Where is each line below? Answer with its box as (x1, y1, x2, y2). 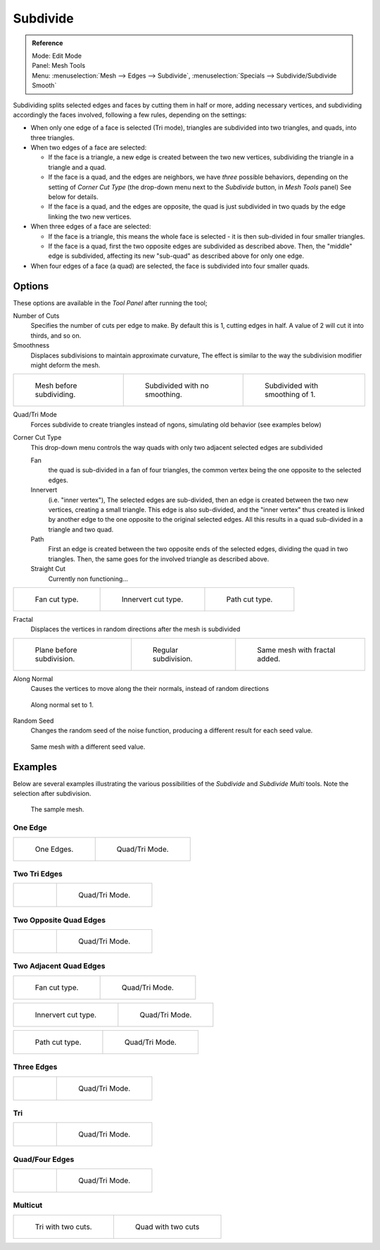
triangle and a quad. (48, 163, 107, 171)
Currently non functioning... (48, 575, 128, 583)
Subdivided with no (144, 381, 209, 391)
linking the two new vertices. (48, 212, 132, 221)
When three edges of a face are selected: (30, 222, 151, 231)
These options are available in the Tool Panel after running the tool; (13, 298, 208, 307)
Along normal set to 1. (30, 700, 94, 709)
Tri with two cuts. (34, 1222, 92, 1232)
